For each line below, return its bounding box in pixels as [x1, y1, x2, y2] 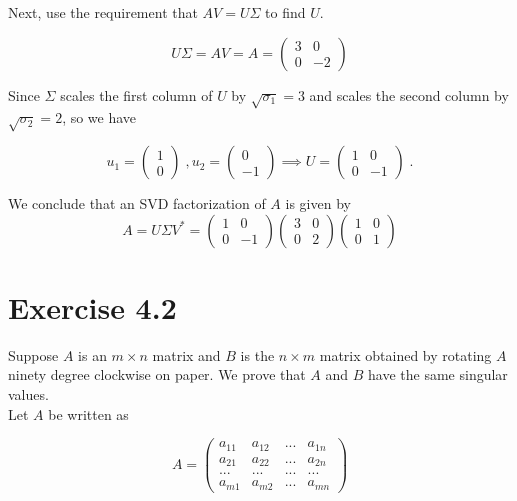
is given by [285, 193, 351, 214]
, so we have [62, 107, 137, 128]
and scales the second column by [309, 84, 509, 105]
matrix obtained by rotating [319, 344, 492, 365]
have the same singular [368, 364, 508, 385]
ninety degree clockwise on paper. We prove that [8, 364, 306, 385]
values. [8, 384, 49, 405]
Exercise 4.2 [8, 286, 177, 327]
